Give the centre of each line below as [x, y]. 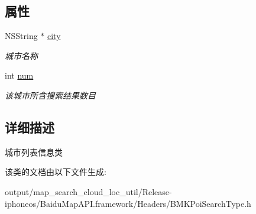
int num [19, 75]
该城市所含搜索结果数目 [50, 95]
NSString [21, 36]
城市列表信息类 [34, 152]
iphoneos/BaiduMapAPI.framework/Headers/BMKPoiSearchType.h [128, 203]
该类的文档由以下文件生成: [56, 172]
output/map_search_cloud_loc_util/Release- [88, 191]
